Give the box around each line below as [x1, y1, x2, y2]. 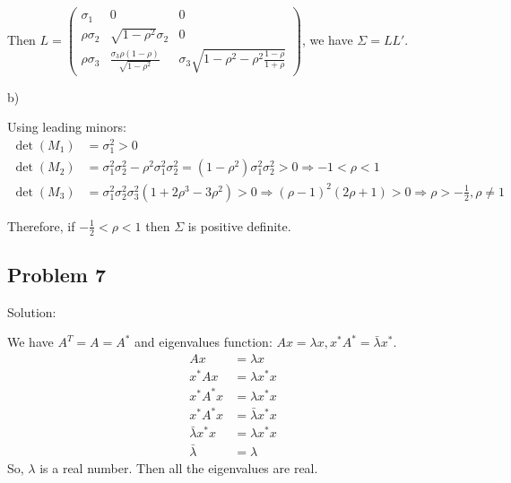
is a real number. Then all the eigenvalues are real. [39, 458, 318, 477]
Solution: [7, 302, 56, 321]
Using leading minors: [7, 117, 126, 136]
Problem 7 [7, 260, 106, 288]
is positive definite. [187, 216, 291, 235]
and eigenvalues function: [134, 332, 273, 351]
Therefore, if [7, 216, 75, 235]
